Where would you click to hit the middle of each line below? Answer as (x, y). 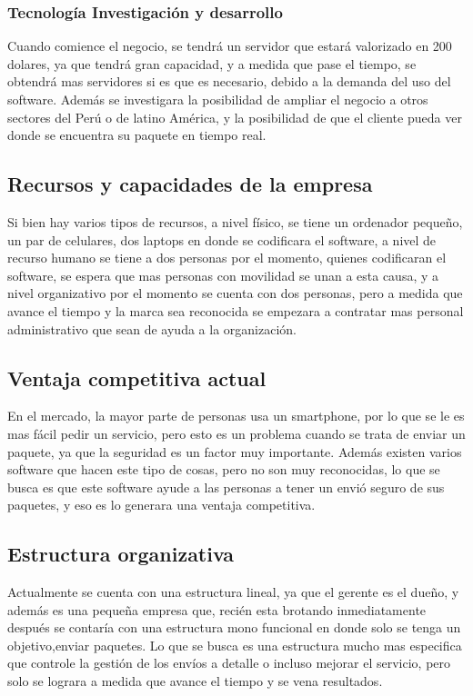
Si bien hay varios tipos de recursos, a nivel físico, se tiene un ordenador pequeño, (235, 221)
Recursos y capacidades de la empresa (190, 184)
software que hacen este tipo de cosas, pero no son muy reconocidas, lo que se (224, 469)
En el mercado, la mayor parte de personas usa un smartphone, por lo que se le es (236, 416)
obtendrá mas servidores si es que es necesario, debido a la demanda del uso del (229, 81)
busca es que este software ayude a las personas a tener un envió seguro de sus (226, 487)
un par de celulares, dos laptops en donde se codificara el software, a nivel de (222, 239)
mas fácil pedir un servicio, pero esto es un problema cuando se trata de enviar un (236, 433)
